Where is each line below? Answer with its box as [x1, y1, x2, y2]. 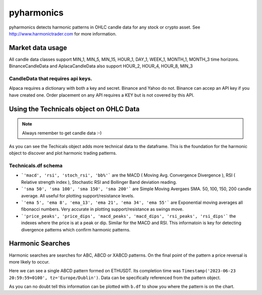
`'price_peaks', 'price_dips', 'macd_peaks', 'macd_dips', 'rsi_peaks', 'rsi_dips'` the [21, 213, 236, 219]
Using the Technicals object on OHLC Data [9, 105, 140, 113]
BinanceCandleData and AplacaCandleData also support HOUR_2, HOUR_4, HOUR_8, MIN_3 [9, 63, 193, 69]
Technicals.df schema [9, 163, 63, 169]
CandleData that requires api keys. [9, 75, 92, 82]
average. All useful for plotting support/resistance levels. [21, 193, 134, 198]
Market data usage [9, 44, 67, 52]
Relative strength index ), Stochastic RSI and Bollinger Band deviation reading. [21, 179, 177, 185]
